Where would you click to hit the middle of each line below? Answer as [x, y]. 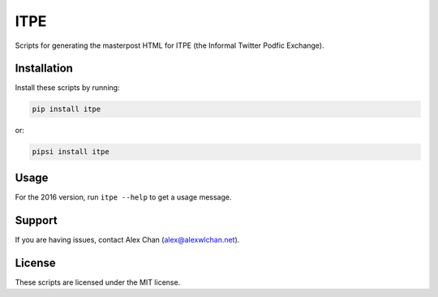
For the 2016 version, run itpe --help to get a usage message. [123, 197]
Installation [44, 69]
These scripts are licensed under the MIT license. [98, 282]
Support [36, 220]
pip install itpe [67, 109]
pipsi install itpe [71, 152]
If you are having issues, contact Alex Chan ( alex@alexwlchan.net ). [127, 239]
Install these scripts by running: [68, 88]
